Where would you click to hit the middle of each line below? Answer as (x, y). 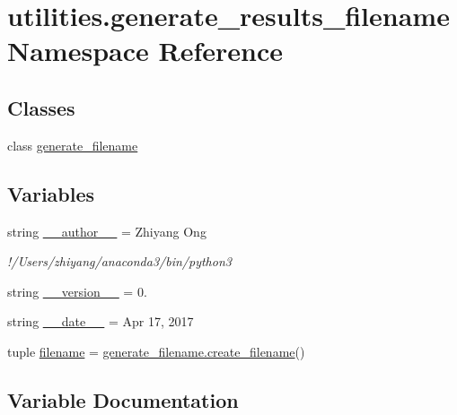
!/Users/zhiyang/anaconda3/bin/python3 (119, 261)
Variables (51, 193)
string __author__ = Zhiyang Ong (107, 231)
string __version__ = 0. (77, 291)
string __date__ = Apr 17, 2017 (101, 321)
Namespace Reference (145, 51)
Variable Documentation (123, 399)
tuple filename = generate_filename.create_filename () (156, 351)
